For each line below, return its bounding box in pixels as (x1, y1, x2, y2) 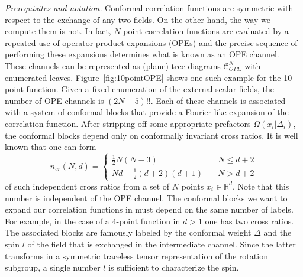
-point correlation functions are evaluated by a (120, 25, 289, 37)
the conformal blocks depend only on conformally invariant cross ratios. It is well (5, 129, 298, 141)
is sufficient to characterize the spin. (108, 261, 239, 273)
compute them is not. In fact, (5, 25, 111, 37)
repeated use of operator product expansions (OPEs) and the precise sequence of (5, 36, 298, 48)
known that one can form (5, 141, 96, 153)
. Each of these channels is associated (150, 94, 286, 106)
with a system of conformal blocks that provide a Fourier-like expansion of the (5, 106, 289, 118)
